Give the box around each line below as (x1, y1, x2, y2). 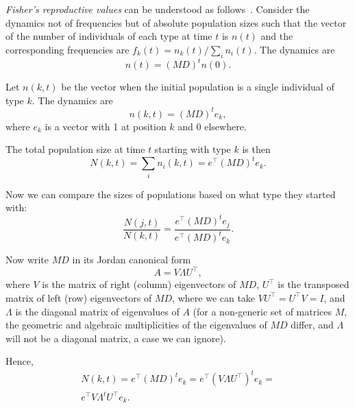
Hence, (5, 354, 34, 368)
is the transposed (278, 277, 350, 291)
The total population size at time (5, 142, 145, 156)
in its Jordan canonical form (72, 252, 191, 267)
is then (242, 142, 271, 156)
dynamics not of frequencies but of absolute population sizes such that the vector (5, 15, 347, 29)
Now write (5, 252, 49, 267)
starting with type (154, 142, 231, 156)
